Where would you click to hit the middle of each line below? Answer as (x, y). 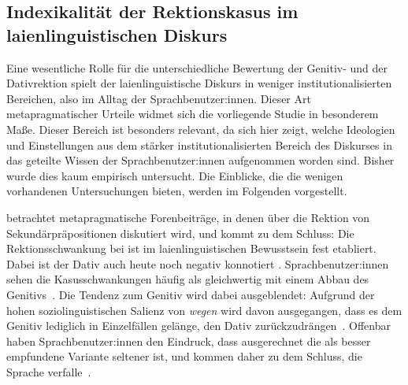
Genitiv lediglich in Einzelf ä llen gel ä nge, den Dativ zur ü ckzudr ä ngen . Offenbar (199, 326)
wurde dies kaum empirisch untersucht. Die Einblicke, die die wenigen (175, 175)
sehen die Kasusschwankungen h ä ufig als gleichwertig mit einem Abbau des (188, 279)
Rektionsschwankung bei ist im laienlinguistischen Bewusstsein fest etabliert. (191, 248)
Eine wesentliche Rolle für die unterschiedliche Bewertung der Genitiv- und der (197, 67)
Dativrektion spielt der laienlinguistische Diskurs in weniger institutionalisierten (199, 83)
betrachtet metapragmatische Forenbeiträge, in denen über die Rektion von (188, 217)
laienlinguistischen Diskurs (117, 34)
